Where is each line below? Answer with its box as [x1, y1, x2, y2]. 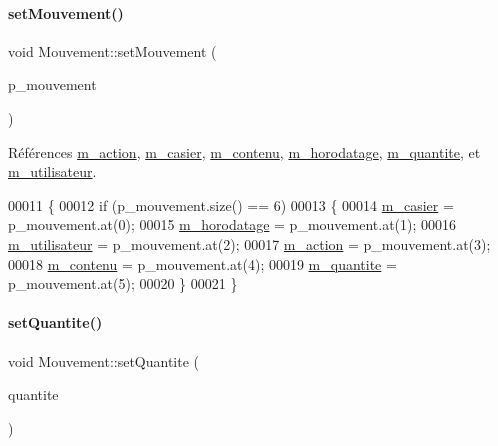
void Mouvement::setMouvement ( [8, 40, 217, 61]
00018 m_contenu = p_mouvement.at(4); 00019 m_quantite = [8, 253, 397, 274]
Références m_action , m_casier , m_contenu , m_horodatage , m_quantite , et [8, 141, 481, 162]
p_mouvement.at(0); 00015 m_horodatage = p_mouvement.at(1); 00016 [8, 214, 457, 235]
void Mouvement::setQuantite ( [8, 350, 200, 371]
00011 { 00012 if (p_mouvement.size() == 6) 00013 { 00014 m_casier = [8, 194, 454, 215]
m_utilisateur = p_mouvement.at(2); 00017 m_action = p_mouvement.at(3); [8, 233, 491, 254]
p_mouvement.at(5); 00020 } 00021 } [8, 273, 238, 294]
